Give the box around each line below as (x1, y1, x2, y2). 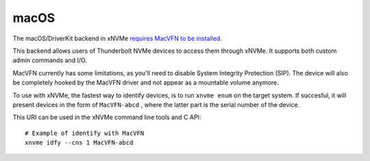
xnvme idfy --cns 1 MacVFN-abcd (25, 139, 134, 147)
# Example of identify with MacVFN (25, 129, 145, 137)
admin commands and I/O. (12, 56, 87, 64)
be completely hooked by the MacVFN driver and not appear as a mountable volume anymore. (12, 79, 279, 87)
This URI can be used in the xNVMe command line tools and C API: (12, 113, 201, 121)
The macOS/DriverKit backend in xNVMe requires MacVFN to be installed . (12, 34, 222, 42)
